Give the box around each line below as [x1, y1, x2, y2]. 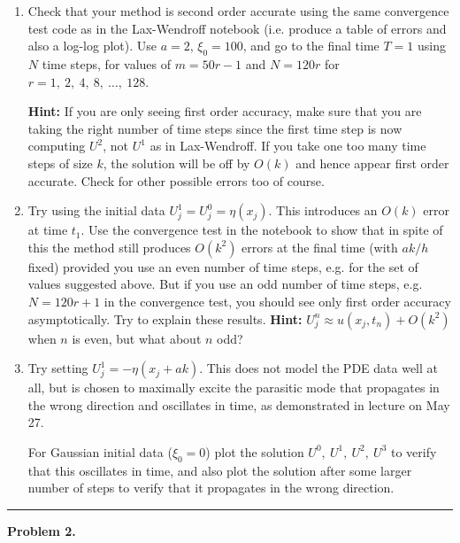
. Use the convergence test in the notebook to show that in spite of [80, 221, 443, 239]
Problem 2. [7, 521, 76, 539]
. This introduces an [268, 201, 378, 220]
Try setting [27, 359, 88, 377]
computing [27, 136, 86, 155]
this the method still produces [27, 237, 191, 256]
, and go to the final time [242, 36, 379, 55]
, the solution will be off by [103, 153, 250, 172]
